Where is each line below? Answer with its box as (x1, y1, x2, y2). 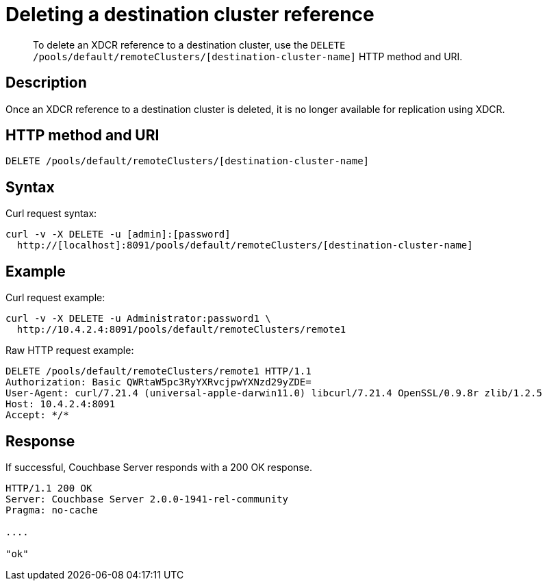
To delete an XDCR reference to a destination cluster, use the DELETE (33, 38, 346, 51)
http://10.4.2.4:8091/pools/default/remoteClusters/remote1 (16, 324, 346, 335)
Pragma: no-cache (5, 504, 98, 515)
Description (5, 74, 87, 92)
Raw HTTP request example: (5, 344, 134, 357)
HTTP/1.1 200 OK (5, 482, 92, 494)
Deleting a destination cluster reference (5, 3, 374, 26)
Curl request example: (5, 292, 105, 304)
